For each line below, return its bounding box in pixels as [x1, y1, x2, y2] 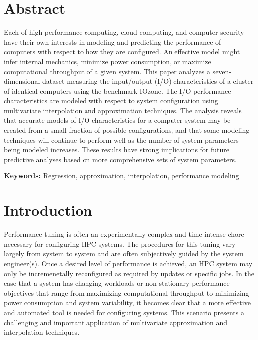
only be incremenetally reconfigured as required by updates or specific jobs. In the [4, 268, 255, 278]
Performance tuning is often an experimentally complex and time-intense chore [4, 229, 244, 239]
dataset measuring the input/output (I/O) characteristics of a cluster [42, 76, 254, 86]
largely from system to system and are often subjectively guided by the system [4, 248, 244, 259]
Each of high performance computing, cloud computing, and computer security [4, 27, 244, 37]
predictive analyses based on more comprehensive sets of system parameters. [4, 154, 237, 164]
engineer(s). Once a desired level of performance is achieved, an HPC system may [4, 258, 253, 268]
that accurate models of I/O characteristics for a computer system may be [4, 115, 231, 125]
